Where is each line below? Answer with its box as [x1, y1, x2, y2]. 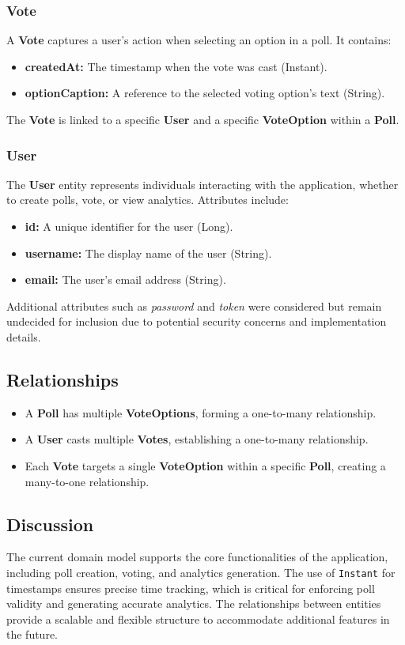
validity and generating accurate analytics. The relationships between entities [6, 595, 381, 612]
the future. [6, 626, 59, 643]
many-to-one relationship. [25, 473, 150, 489]
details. [6, 328, 41, 345]
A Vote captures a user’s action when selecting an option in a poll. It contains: [6, 32, 392, 48]
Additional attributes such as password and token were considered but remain [6, 297, 382, 314]
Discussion [6, 511, 94, 536]
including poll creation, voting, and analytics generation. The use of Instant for [6, 564, 396, 580]
